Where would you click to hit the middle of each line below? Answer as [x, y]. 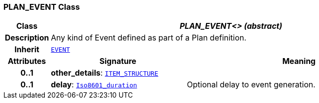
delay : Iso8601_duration [94, 85]
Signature [118, 61]
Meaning [299, 61]
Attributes [27, 61]
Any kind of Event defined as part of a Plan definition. [149, 38]
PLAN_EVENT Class [42, 7]
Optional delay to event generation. [251, 85]
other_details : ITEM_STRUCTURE [104, 73]
